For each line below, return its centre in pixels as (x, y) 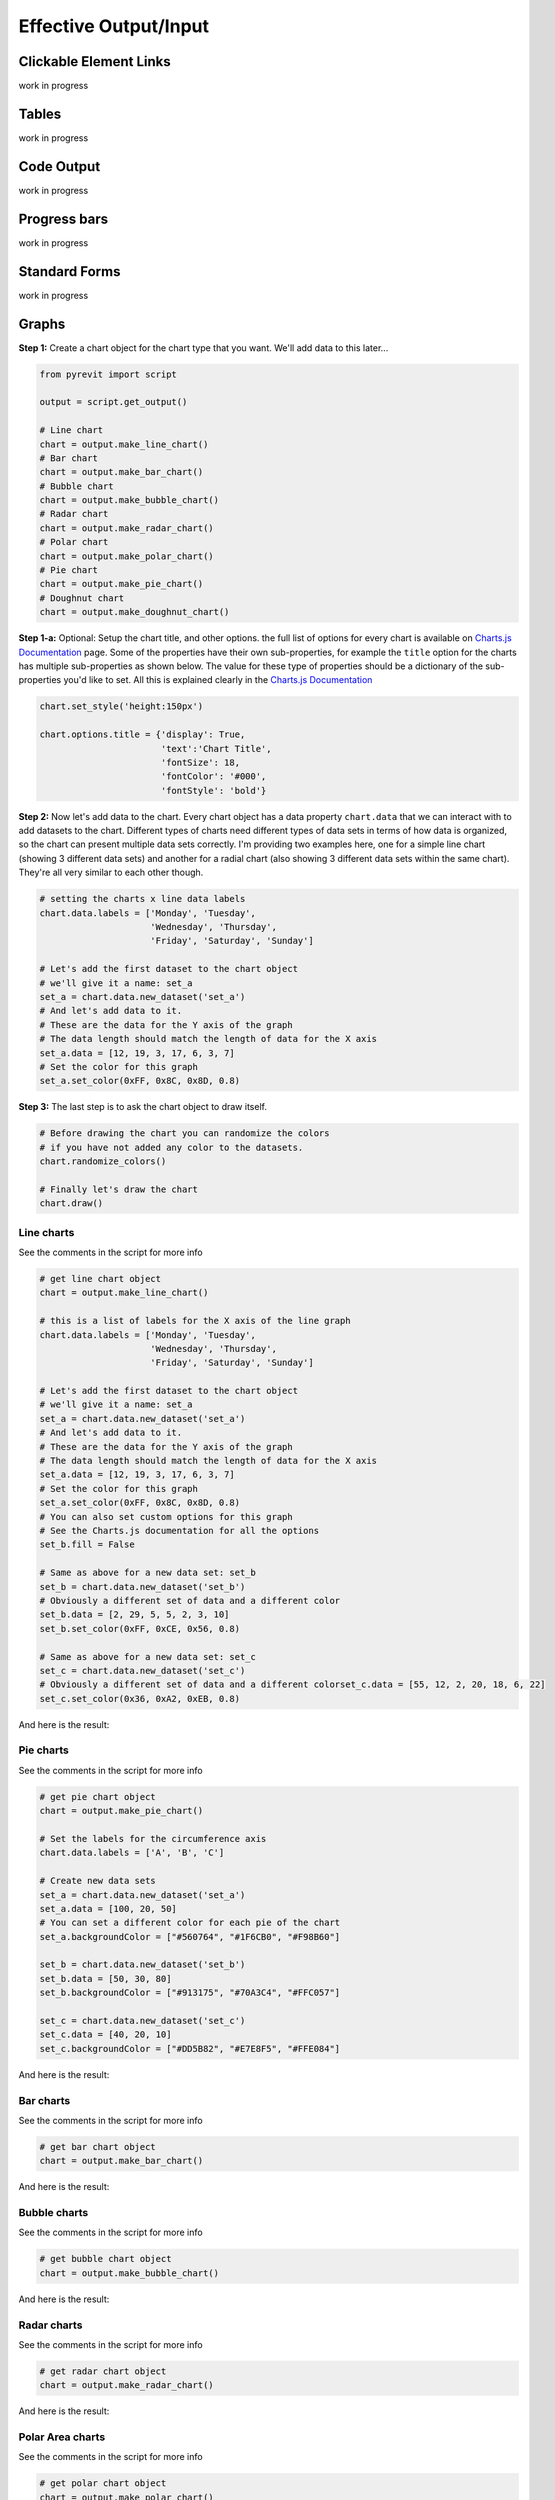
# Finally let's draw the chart (119, 1189)
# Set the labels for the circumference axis (153, 1838)
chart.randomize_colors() (103, 1161)
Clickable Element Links (95, 61)
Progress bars (63, 218)
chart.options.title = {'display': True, (142, 734)
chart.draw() (71, 1203)
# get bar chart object (98, 2146)
